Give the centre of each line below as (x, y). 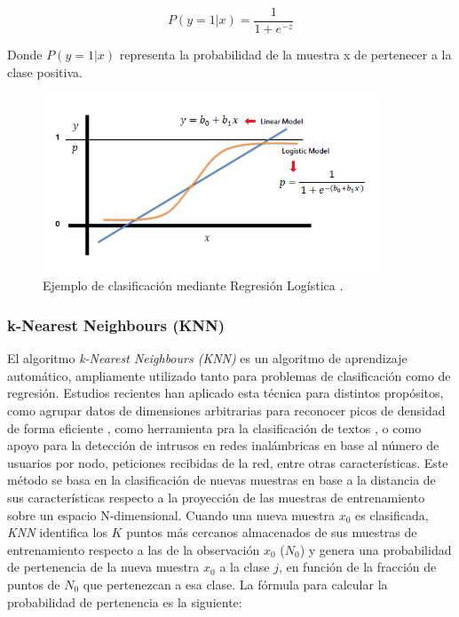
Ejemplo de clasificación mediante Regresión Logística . (193, 285)
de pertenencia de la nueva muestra (103, 567)
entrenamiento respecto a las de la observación (134, 549)
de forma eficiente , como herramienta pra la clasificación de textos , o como (214, 427)
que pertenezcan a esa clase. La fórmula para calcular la (235, 584)
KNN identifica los (57, 532)
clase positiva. (45, 71)
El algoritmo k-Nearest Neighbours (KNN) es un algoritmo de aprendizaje (207, 358)
